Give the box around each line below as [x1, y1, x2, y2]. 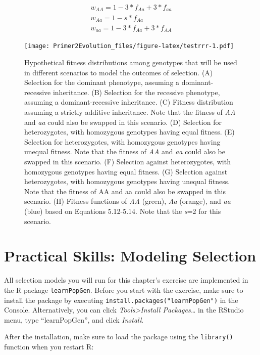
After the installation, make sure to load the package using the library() [4, 331, 233, 342]
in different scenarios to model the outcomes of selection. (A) [24, 67, 213, 77]
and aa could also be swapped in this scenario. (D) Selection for [24, 116, 222, 127]
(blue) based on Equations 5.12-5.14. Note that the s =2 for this [24, 206, 221, 216]
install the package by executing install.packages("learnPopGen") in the [4, 294, 238, 305]
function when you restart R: [4, 341, 94, 352]
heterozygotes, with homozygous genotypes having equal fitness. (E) [24, 126, 235, 137]
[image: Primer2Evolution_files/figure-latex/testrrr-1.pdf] [24, 42, 234, 50]
